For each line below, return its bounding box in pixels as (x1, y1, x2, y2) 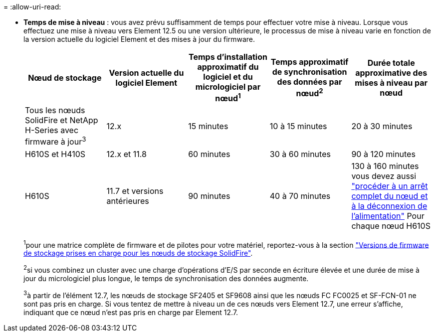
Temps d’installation (189, 52, 267, 62)
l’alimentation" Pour (351, 210, 425, 221)
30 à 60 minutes (269, 149, 331, 159)
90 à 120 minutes (351, 149, 416, 159)
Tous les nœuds (25, 105, 85, 116)
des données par (277, 77, 342, 87)
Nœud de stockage (28, 72, 102, 83)
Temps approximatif (270, 57, 349, 67)
